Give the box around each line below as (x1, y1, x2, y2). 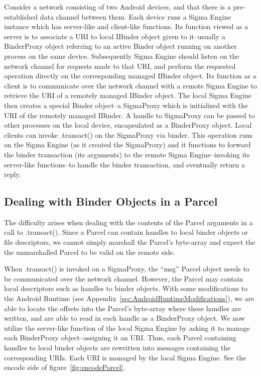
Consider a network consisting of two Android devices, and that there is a (4, 2, 231, 12)
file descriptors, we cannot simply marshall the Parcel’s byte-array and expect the (4, 237, 255, 247)
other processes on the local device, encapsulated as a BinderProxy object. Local (4, 120, 252, 130)
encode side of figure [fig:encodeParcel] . (4, 362, 125, 372)
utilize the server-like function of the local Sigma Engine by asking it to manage (4, 322, 250, 333)
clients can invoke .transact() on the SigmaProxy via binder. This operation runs (4, 129, 253, 140)
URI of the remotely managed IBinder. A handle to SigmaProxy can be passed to (4, 110, 255, 120)
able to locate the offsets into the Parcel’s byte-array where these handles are (4, 303, 241, 313)
